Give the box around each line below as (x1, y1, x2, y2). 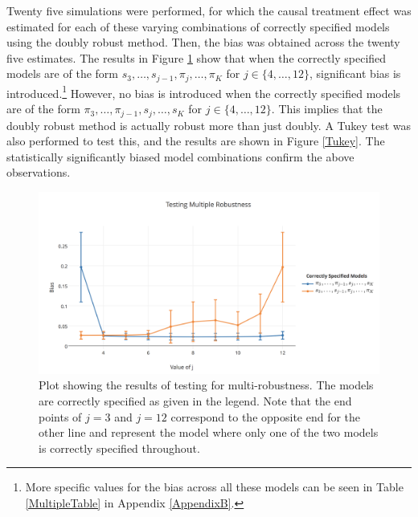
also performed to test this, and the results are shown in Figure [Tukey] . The (6, 132, 385, 149)
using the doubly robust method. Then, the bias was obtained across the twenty (6, 34, 400, 51)
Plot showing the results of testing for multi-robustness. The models (39, 377, 374, 393)
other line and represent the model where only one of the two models (39, 424, 379, 441)
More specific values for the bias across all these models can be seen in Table (25, 478, 404, 495)
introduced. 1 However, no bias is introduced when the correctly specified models (6, 82, 401, 101)
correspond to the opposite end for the (170, 408, 361, 425)
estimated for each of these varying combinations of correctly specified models (6, 18, 390, 35)
